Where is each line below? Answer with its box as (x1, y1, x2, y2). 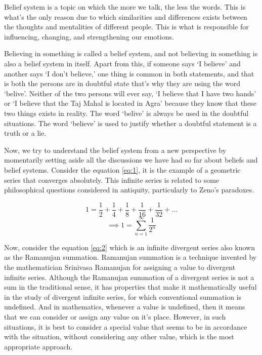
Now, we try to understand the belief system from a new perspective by (4, 144, 227, 155)
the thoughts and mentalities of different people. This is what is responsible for (4, 21, 249, 32)
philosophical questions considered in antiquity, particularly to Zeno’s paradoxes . (4, 184, 254, 195)
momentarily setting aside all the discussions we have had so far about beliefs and (4, 154, 258, 165)
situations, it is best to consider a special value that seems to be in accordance (4, 321, 247, 332)
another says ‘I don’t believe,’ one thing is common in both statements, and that (4, 68, 254, 78)
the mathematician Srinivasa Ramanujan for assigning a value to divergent (4, 262, 236, 272)
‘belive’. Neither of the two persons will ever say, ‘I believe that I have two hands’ (4, 88, 256, 98)
